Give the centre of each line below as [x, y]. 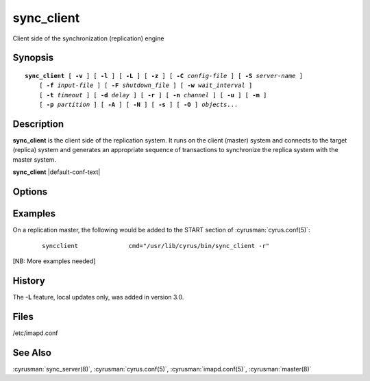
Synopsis [33, 58]
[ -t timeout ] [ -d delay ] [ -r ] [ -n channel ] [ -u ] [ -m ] [153, 95]
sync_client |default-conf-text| [57, 172]
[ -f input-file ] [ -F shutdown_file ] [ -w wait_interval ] [146, 85]
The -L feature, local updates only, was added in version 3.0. [98, 297]
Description [38, 124]
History [29, 281]
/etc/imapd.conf [35, 333]
